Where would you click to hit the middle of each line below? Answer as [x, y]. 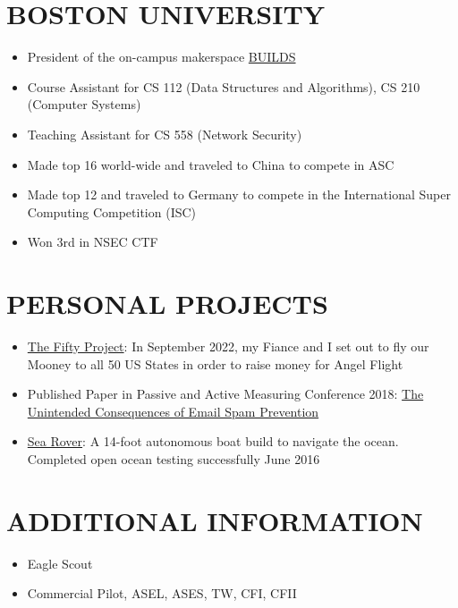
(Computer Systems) [84, 104]
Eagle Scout [60, 563]
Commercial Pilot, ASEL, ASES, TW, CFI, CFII [162, 593]
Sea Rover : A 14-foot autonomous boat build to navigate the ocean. [213, 441]
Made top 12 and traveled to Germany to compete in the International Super [239, 194]
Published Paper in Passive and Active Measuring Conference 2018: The [225, 394]
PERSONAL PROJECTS [167, 304]
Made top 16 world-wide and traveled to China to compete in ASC [211, 164]
